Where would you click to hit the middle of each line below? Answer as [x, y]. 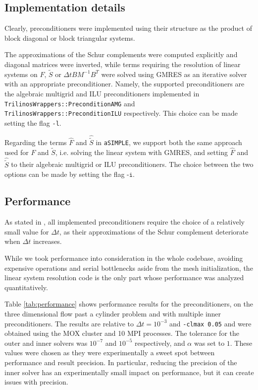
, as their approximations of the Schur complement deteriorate [154, 231]
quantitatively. [26, 287]
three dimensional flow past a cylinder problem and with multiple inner [113, 314]
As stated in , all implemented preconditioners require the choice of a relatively [125, 222]
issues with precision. [36, 382]
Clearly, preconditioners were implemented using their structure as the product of [128, 28]
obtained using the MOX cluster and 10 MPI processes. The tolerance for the [122, 333]
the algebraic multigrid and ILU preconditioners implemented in [102, 93]
